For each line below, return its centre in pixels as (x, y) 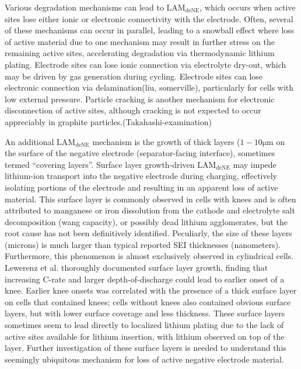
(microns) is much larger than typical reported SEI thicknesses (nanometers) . (143, 244)
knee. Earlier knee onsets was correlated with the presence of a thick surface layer (151, 290)
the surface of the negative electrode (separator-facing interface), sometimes (140, 153)
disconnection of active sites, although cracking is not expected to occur (133, 110)
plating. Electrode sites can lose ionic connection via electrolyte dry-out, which (146, 64)
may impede (255, 164)
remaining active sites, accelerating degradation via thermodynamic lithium (140, 53)
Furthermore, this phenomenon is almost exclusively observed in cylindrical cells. (149, 256)
